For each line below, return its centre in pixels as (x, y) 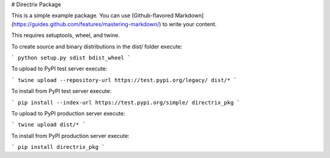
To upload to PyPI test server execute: (59, 69)
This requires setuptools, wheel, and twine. (66, 35)
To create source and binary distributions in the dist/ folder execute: (97, 46)
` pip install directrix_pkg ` (58, 147)
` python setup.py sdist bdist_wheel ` (71, 57)
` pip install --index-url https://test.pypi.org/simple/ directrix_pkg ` (126, 102)
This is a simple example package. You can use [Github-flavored (93, 16)
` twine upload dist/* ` (48, 125)
